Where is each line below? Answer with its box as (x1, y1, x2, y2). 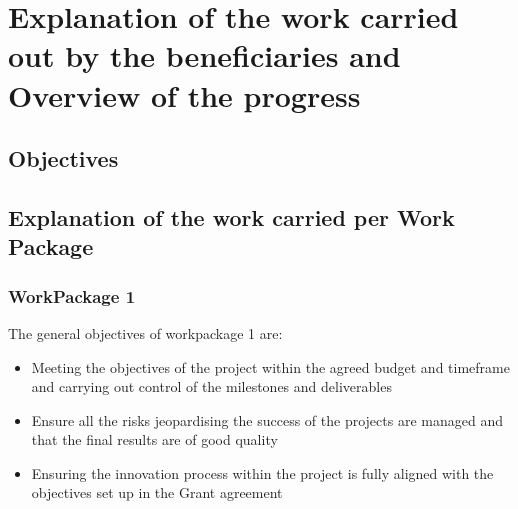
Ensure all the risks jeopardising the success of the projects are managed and (31, 409, 503, 430)
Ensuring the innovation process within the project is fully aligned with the (31, 462, 494, 483)
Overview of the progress (8, 74, 361, 115)
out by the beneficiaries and (8, 35, 401, 76)
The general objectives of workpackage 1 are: (8, 322, 283, 343)
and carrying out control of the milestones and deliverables (31, 376, 392, 397)
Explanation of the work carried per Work (8, 201, 455, 232)
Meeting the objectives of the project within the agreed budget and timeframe (31, 356, 510, 377)
